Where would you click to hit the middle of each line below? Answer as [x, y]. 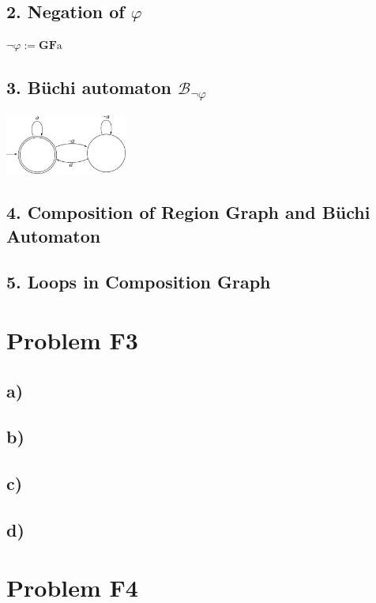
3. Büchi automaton [89, 87]
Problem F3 [72, 339]
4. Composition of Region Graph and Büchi [188, 212]
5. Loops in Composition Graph [139, 282]
